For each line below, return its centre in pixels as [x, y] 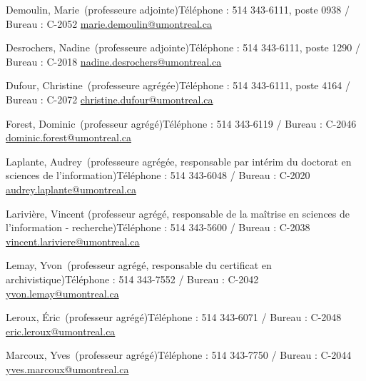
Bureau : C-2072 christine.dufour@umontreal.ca [110, 99]
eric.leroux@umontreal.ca [61, 331]
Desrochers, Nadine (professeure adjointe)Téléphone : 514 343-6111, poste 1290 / [183, 47]
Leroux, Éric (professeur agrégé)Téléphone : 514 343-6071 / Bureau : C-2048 [174, 317]
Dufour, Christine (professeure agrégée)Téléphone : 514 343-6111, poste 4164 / [178, 85]
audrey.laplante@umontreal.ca [71, 189]
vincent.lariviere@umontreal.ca [73, 241]
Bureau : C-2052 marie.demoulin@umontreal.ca [109, 23]
